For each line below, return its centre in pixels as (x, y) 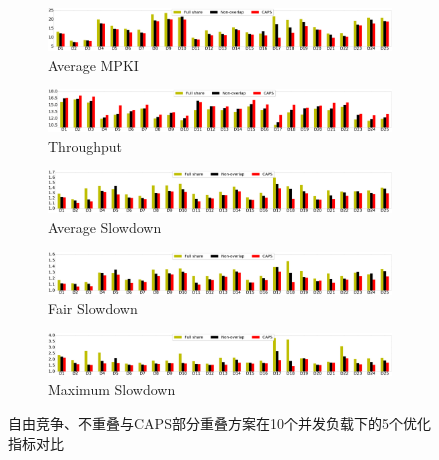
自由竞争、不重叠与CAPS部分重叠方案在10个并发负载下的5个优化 (219, 422)
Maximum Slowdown (112, 389)
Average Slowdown (105, 226)
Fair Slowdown (93, 308)
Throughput (85, 145)
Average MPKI (93, 64)
